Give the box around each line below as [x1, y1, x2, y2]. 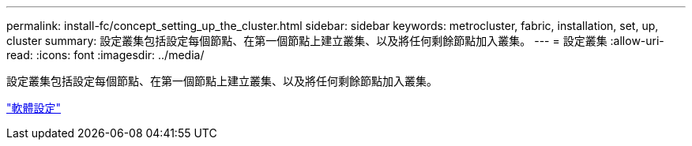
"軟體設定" [6, 101, 62, 114]
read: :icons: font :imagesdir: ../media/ [6, 48, 205, 62]
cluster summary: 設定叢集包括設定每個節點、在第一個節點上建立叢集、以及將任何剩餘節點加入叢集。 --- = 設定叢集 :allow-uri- [6, 34, 664, 47]
